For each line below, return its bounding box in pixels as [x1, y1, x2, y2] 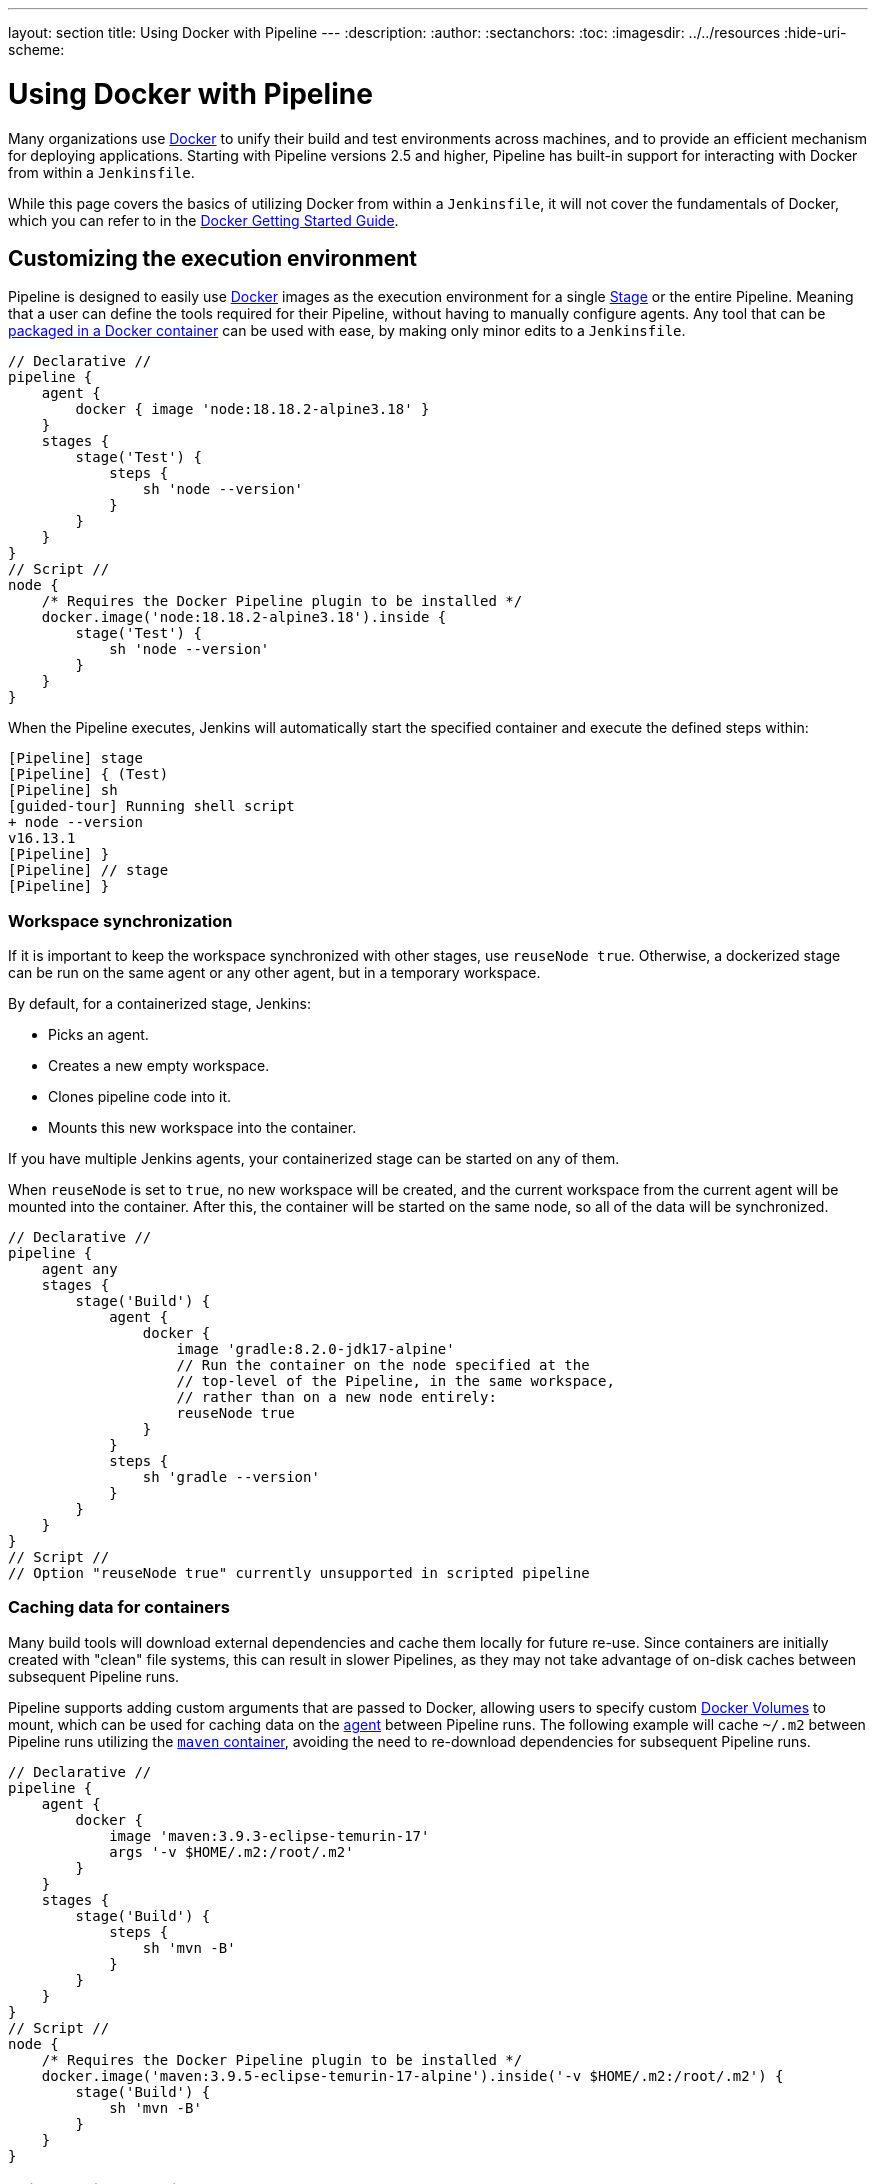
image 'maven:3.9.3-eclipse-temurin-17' [109, 1827, 430, 1844]
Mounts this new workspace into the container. [48, 1119, 357, 1137]
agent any [41, 1261, 118, 1278]
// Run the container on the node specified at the [176, 1357, 590, 1374]
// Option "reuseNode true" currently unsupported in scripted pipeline [8, 1565, 590, 1582]
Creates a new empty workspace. [48, 1057, 270, 1075]
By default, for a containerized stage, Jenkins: [8, 995, 311, 1013]
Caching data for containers [8, 1597, 230, 1618]
